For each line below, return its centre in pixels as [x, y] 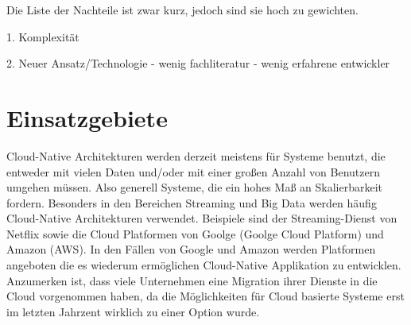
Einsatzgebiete [87, 117]
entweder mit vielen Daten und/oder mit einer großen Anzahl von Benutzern [193, 171]
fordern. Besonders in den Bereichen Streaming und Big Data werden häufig [192, 202]
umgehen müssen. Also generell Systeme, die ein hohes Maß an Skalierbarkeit [194, 187]
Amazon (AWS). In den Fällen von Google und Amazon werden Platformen [191, 249]
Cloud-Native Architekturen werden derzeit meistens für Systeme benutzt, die [196, 155]
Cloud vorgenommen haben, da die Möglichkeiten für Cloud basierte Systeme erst [205, 296]
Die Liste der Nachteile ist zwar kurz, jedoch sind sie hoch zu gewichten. [182, 10]
